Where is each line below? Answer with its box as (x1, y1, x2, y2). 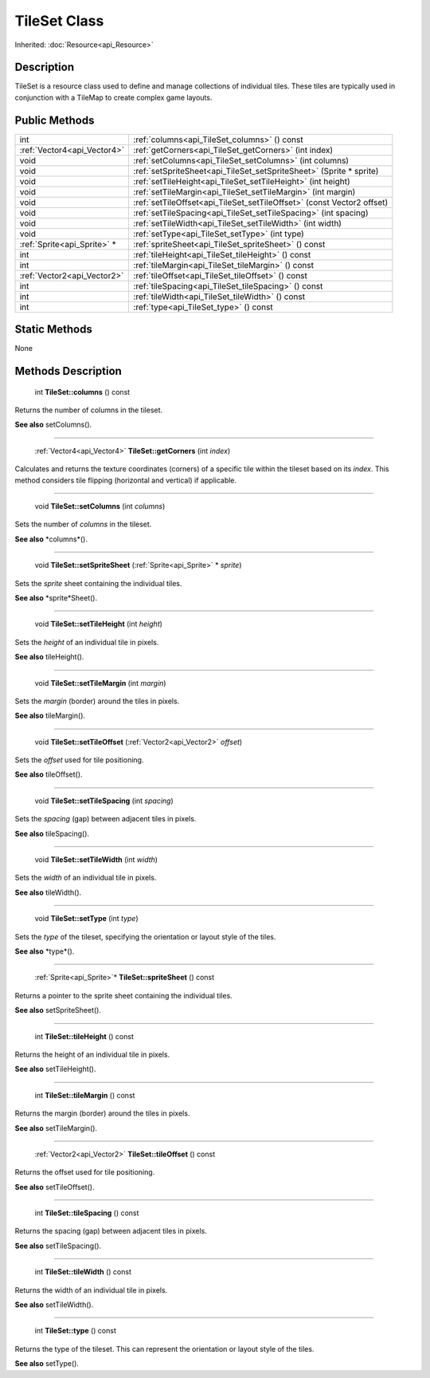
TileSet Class (14, 12, 104, 30)
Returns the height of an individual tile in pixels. (14, 1049, 170, 1059)
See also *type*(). (14, 947, 75, 956)
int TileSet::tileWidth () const (34, 1267, 131, 1277)
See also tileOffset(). (14, 770, 83, 779)
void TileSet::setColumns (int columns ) (34, 502, 166, 511)
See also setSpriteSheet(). (14, 1006, 101, 1015)
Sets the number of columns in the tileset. (14, 519, 152, 530)
